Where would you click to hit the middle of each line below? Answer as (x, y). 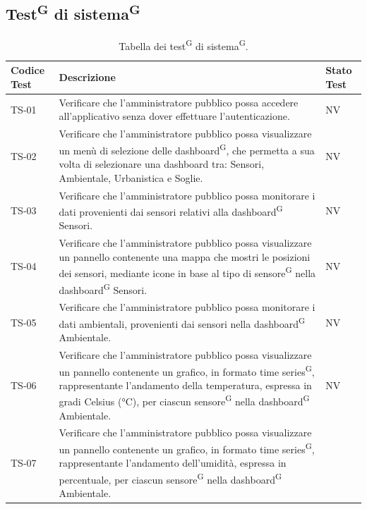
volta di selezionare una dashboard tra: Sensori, (162, 164)
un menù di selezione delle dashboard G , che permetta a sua (187, 149)
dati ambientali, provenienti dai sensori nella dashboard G (182, 322)
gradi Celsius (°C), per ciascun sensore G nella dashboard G (184, 400)
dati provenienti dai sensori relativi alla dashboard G (171, 210)
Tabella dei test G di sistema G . (183, 45)
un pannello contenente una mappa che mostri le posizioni (185, 256)
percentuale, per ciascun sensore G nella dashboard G (170, 478)
